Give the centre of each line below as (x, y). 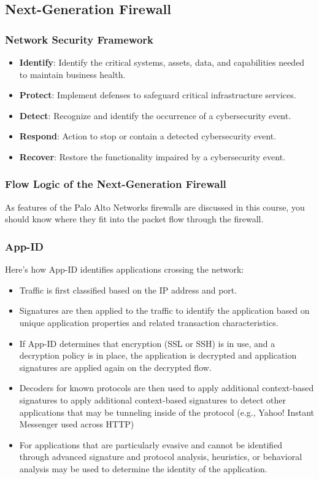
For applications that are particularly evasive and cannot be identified (151, 444)
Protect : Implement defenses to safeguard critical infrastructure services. (158, 95)
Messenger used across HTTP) (77, 424)
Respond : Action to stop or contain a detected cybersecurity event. (148, 136)
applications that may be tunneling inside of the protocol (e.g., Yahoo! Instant (167, 412)
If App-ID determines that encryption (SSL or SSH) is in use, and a (147, 343)
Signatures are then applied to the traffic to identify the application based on (164, 310)
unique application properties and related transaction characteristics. (149, 322)
